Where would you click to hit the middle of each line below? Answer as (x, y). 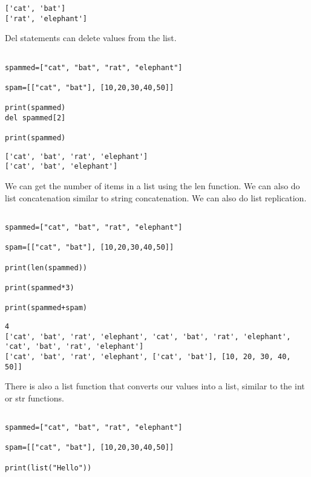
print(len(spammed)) (46, 268)
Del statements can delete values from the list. (91, 38)
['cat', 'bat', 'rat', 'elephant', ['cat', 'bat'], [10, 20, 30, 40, (148, 356)
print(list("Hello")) (48, 468)
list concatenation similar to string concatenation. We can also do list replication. (156, 197)
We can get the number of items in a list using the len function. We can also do (152, 186)
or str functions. (34, 397)
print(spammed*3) (40, 287)
